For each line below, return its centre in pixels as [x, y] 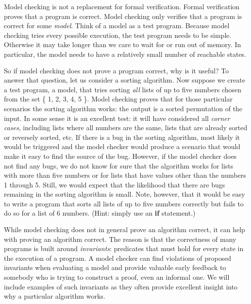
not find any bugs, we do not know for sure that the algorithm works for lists [119, 165]
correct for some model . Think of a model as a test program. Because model [117, 25]
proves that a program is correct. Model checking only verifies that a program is [123, 16]
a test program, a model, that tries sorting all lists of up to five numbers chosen [123, 89]
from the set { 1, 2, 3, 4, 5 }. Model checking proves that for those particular [118, 99]
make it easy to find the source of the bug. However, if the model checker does [120, 156]
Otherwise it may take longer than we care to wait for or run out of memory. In [123, 44]
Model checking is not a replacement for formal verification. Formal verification [122, 6]
